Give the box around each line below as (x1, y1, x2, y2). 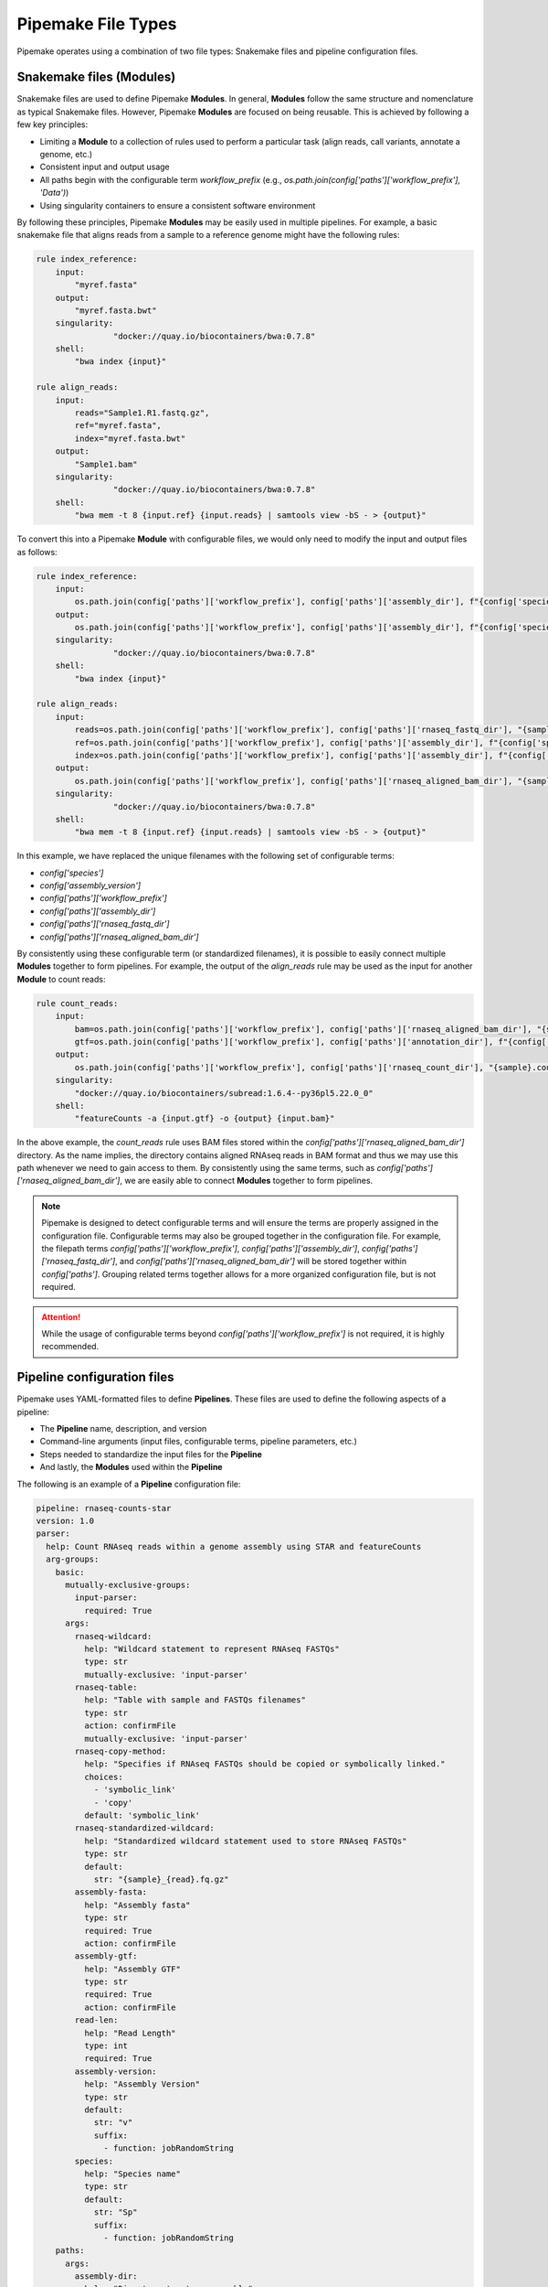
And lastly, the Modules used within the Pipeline (39, 1462, 223, 1473)
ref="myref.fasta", (74, 421, 162, 431)
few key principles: (16, 119, 89, 130)
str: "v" (93, 2118, 133, 2128)
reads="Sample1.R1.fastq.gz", (74, 408, 210, 418)
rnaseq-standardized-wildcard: (74, 1823, 215, 1833)
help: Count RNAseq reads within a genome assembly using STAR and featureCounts (46, 1541, 422, 1552)
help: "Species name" (83, 2168, 182, 2179)
